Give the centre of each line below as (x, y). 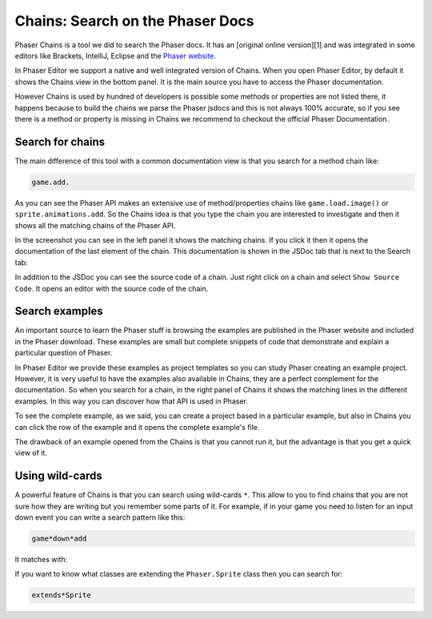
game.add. (51, 182)
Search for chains (60, 141)
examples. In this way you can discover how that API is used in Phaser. (131, 401)
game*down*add (59, 538)
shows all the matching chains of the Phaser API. (95, 225)
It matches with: (41, 559)
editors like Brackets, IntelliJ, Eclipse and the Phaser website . (115, 55)
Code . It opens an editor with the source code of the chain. (112, 288)
